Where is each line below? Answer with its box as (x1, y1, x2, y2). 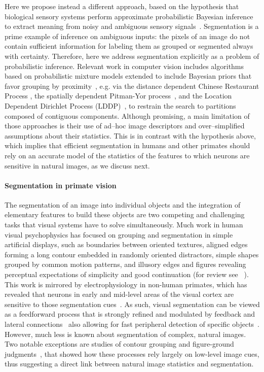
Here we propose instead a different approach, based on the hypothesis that (5, 1, 239, 11)
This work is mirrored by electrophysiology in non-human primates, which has (5, 279, 247, 289)
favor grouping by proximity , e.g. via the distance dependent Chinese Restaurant (5, 80, 259, 91)
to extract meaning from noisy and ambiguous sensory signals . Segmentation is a (5, 21, 259, 31)
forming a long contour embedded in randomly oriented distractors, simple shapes (5, 249, 259, 259)
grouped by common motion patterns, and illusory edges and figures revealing (5, 259, 246, 269)
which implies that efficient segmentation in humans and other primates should (5, 140, 250, 151)
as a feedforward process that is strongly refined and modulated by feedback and (5, 309, 255, 319)
